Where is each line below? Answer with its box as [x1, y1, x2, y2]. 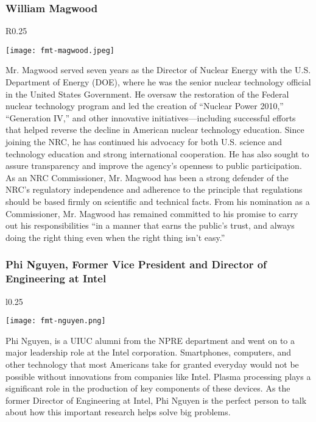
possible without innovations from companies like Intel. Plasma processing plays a [5, 370, 311, 382]
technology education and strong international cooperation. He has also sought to [5, 147, 309, 160]
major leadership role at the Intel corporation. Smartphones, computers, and [5, 346, 292, 359]
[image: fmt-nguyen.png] [5, 316, 106, 326]
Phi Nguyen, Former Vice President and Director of [5, 257, 267, 272]
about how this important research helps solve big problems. [5, 406, 231, 418]
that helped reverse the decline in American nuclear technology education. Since [5, 123, 304, 136]
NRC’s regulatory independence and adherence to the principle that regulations [5, 183, 303, 196]
